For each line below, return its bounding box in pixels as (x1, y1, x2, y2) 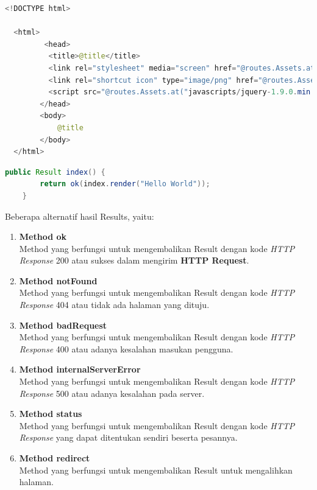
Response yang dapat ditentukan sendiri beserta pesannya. (19, 431, 238, 444)
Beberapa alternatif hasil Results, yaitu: (5, 209, 154, 222)
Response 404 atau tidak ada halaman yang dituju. (19, 298, 210, 311)
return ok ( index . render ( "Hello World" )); (40, 180, 210, 189)
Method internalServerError (19, 363, 141, 376)
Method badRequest (19, 318, 107, 331)
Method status (19, 407, 82, 420)
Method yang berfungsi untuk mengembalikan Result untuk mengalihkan (19, 463, 293, 476)
